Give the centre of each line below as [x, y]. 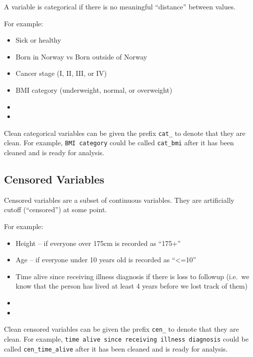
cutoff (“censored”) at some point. [56, 209]
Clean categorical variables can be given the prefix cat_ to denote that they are [125, 133]
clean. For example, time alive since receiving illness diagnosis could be [126, 338]
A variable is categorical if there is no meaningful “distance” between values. [120, 6]
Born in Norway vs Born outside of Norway [81, 56]
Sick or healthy [38, 40]
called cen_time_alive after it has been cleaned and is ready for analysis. [116, 348]
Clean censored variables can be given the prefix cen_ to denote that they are [122, 329]
